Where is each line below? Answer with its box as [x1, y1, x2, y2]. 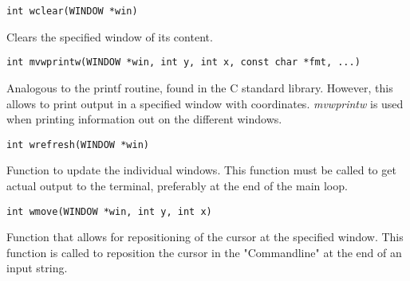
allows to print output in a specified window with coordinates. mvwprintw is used [6, 95, 404, 111]
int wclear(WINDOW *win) [6, 6, 138, 17]
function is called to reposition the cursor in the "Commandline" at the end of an [6, 244, 402, 260]
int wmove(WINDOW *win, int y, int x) [6, 205, 212, 217]
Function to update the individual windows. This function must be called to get [6, 162, 396, 178]
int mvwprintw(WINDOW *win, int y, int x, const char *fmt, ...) [6, 57, 361, 68]
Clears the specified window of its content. [6, 28, 213, 45]
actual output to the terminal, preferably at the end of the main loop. [6, 177, 348, 193]
